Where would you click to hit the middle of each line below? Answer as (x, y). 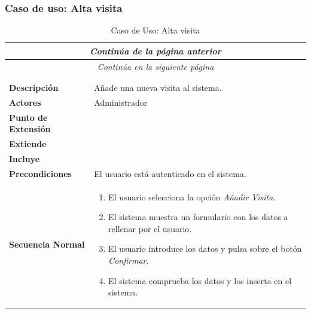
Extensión (30, 129)
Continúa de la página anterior (155, 51)
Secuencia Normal (47, 244)
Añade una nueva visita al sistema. (158, 87)
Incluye (25, 158)
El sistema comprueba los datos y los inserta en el (200, 280)
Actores (25, 102)
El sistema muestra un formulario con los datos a (198, 217)
